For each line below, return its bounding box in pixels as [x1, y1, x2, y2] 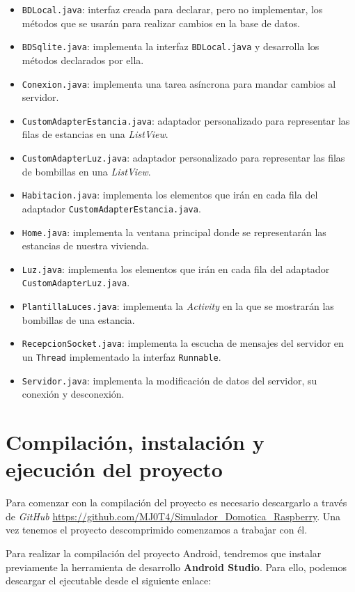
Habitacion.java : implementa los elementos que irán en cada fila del [22, 187, 318, 202]
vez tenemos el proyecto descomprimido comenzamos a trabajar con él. [6, 522, 308, 537]
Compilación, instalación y [6, 428, 265, 456]
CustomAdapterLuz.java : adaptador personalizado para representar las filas [22, 150, 345, 164]
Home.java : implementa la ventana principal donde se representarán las [22, 224, 326, 239]
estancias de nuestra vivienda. [22, 238, 150, 253]
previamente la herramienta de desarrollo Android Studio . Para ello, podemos [6, 559, 347, 574]
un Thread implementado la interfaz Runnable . [22, 350, 221, 364]
